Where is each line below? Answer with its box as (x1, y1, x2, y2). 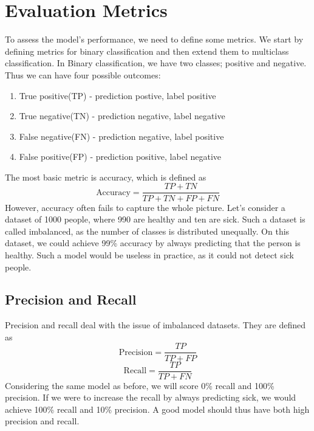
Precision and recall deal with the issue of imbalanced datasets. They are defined (5, 319, 305, 331)
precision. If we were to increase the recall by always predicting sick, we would (5, 391, 296, 404)
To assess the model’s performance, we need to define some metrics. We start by (5, 33, 304, 46)
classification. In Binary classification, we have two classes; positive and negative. (5, 57, 307, 69)
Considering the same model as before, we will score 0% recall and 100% (5, 379, 275, 391)
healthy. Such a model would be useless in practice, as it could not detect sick (5, 248, 294, 261)
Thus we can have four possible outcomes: (5, 68, 161, 81)
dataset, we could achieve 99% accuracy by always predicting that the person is (5, 236, 301, 249)
